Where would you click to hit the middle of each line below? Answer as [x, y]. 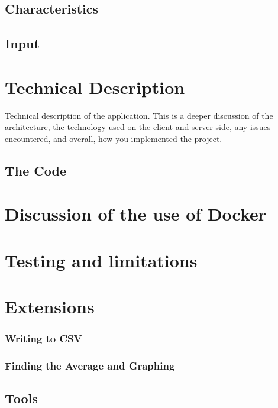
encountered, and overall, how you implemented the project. [114, 138]
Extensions [50, 307]
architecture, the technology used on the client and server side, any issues [138, 127]
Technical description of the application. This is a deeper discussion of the [139, 115]
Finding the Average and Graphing [90, 366]
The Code [36, 170]
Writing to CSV [43, 339]
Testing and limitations [101, 260]
